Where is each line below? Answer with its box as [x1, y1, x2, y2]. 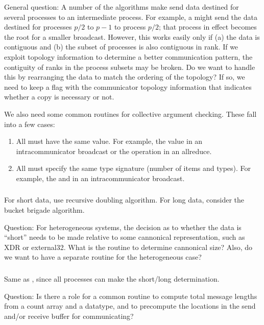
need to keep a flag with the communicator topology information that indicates [4, 81, 252, 92]
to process [114, 21, 146, 32]
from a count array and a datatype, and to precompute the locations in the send [4, 301, 256, 311]
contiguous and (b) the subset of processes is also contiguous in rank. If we [4, 41, 238, 52]
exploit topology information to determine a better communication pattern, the [4, 51, 253, 62]
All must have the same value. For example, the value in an [16, 136, 203, 146]
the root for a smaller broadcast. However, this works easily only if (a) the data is [4, 31, 260, 42]
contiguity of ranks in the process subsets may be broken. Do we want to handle [4, 61, 255, 72]
